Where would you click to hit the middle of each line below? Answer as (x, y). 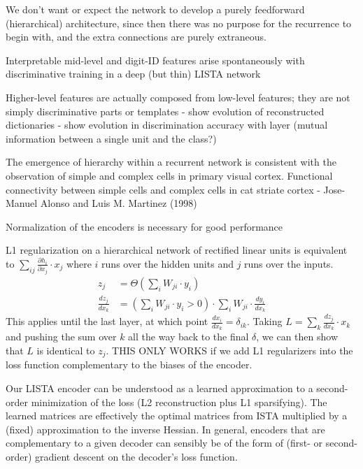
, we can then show (297, 337)
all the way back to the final (188, 337)
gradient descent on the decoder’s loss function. (136, 456)
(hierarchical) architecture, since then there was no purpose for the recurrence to (179, 23)
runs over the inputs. (289, 263)
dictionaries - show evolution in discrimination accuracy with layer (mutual (167, 125)
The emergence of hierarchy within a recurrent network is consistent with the (171, 162)
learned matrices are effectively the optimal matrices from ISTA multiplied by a (177, 416)
